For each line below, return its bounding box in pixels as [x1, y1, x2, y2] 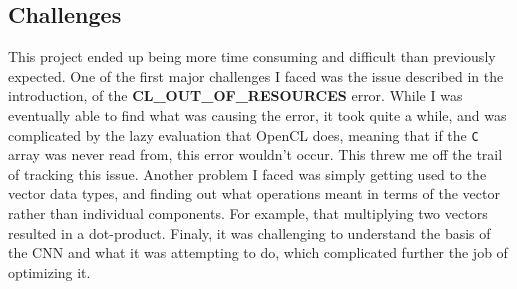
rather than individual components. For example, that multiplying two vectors [8, 203, 488, 224]
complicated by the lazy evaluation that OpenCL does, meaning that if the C [8, 124, 479, 145]
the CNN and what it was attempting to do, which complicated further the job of [8, 242, 508, 263]
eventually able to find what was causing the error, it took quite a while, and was [8, 104, 507, 125]
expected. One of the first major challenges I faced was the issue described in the [8, 65, 504, 86]
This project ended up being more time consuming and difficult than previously [8, 46, 496, 67]
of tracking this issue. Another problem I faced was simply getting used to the [8, 163, 487, 184]
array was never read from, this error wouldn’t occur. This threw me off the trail [8, 144, 503, 165]
